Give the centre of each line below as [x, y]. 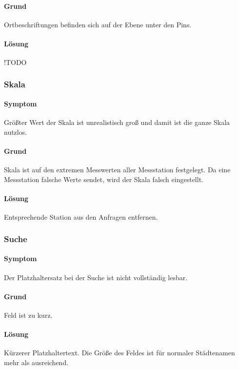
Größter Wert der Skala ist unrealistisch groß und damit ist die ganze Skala [117, 122]
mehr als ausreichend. [36, 362]
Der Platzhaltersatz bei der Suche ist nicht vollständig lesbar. [96, 277]
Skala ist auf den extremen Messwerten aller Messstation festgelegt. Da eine [117, 170]
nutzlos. [16, 132]
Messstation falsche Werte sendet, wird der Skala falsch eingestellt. [104, 179]
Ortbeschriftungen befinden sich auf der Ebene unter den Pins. [98, 24]
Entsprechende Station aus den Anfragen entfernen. [81, 217]
